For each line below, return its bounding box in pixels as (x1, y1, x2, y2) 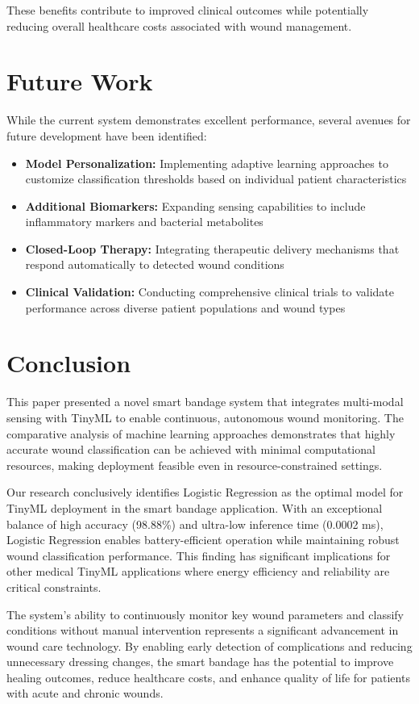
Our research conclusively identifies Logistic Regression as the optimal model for (6, 484, 404, 501)
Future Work (6, 65, 153, 98)
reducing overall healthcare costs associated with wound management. (6, 17, 352, 34)
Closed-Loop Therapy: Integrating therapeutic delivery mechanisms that (25, 240, 400, 257)
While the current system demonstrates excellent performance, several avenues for (6, 111, 411, 128)
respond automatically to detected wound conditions (25, 256, 284, 273)
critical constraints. (6, 578, 102, 595)
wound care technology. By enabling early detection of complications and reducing (6, 637, 413, 654)
